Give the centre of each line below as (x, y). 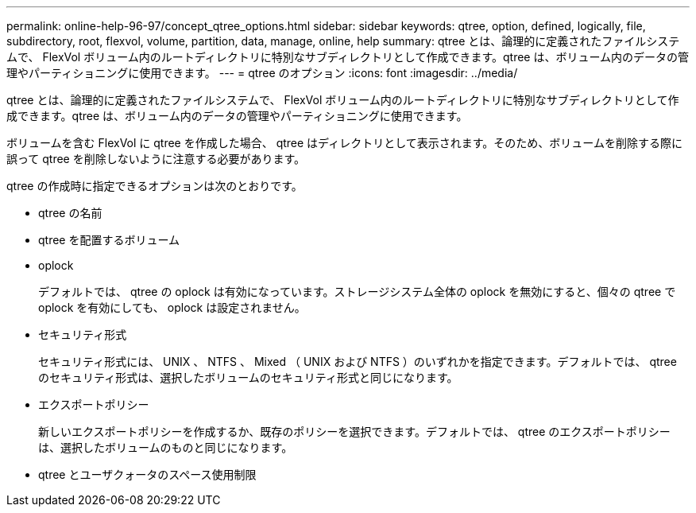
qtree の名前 (70, 213)
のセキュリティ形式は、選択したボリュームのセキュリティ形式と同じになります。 (248, 377)
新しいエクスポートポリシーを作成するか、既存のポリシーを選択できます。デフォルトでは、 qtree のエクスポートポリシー (354, 431)
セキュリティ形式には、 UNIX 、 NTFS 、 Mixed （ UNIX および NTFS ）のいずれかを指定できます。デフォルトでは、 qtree (358, 361)
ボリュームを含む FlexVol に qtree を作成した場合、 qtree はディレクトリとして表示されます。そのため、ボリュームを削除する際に (344, 143)
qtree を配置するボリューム (109, 240)
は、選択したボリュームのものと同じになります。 (166, 447)
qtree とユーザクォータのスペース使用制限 (147, 474)
